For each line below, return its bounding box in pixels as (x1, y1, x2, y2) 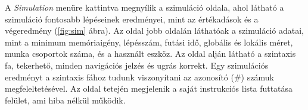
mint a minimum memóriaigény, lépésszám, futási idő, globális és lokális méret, (5, 35, 293, 48)
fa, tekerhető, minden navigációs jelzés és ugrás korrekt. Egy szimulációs (5, 59, 269, 71)
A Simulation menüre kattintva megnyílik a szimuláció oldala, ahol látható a (5, 1, 284, 13)
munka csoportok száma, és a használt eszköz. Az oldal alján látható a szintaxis (5, 47, 296, 60)
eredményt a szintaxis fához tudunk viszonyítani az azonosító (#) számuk (5, 70, 274, 83)
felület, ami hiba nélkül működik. (5, 93, 126, 106)
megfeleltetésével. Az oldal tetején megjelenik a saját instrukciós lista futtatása (5, 82, 293, 95)
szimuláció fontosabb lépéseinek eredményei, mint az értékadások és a (5, 12, 259, 25)
